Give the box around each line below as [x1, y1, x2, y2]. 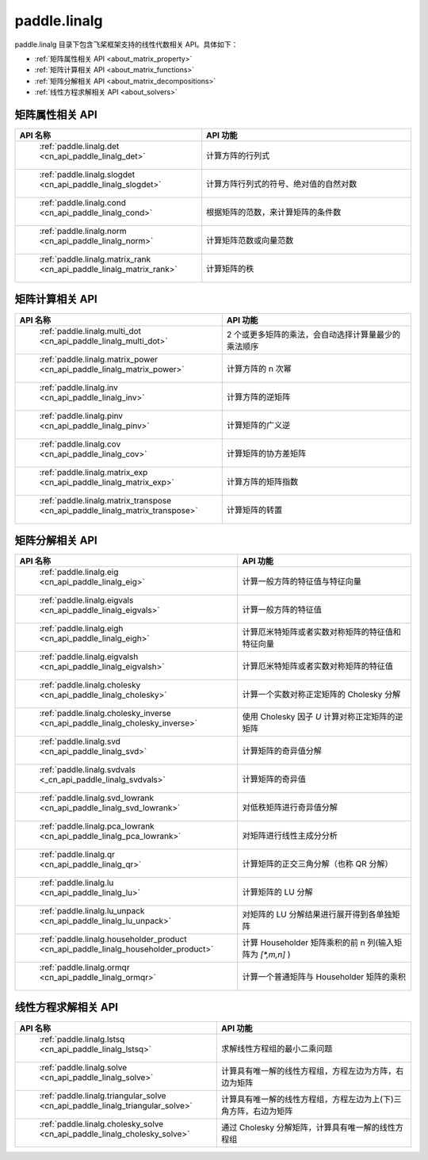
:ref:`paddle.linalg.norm [39, 226, 127, 237]
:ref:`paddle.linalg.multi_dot [39, 325, 142, 336]
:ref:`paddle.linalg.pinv [39, 410, 123, 421]
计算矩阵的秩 [206, 263, 254, 274]
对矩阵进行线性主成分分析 [242, 830, 338, 841]
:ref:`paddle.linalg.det [39, 141, 120, 152]
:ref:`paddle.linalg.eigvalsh [39, 651, 139, 662]
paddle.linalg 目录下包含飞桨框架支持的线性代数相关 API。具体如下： [14, 40, 239, 49]
